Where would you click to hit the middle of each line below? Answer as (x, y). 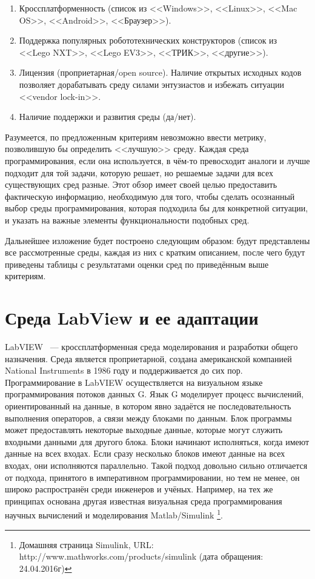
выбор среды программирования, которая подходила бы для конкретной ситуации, (157, 208)
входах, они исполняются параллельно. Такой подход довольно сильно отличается (156, 465)
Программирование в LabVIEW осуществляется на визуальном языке (134, 382)
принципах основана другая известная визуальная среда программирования (144, 501)
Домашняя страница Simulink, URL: (86, 544)
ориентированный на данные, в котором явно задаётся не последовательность (148, 405)
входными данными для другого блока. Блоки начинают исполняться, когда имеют (157, 441)
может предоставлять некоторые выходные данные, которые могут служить (144, 430)
